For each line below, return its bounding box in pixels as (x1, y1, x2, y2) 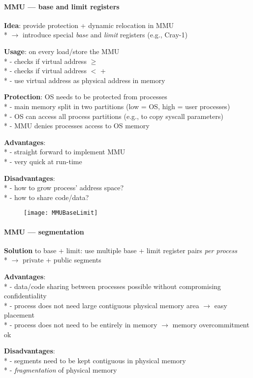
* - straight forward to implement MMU (4, 146, 126, 157)
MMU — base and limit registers (4, 1, 120, 11)
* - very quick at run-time (4, 156, 82, 166)
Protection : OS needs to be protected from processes (4, 91, 167, 102)
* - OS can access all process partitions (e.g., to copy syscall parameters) (4, 111, 223, 121)
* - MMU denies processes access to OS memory (4, 120, 150, 131)
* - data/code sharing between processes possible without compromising (4, 281, 221, 291)
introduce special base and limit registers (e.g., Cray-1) (23, 29, 188, 40)
